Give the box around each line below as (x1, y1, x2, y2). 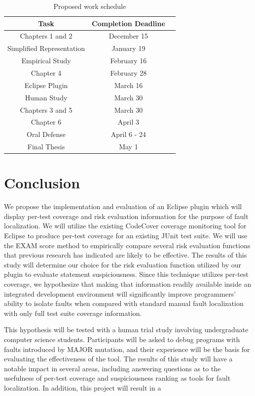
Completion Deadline (92, 18, 165, 28)
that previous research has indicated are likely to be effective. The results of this (4, 250, 247, 260)
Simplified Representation (7, 43, 85, 53)
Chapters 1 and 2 (20, 31, 73, 41)
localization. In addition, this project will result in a (4, 382, 161, 393)
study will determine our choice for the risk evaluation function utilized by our (4, 259, 242, 269)
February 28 (110, 67, 147, 78)
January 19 (111, 43, 146, 53)
